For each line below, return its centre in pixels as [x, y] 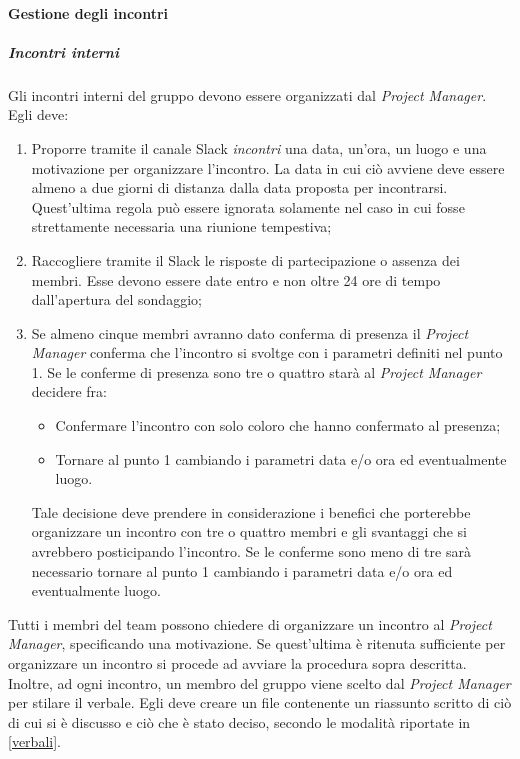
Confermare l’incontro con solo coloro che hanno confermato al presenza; [278, 425]
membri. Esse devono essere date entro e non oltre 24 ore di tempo [236, 279]
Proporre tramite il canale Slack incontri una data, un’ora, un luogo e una [259, 147]
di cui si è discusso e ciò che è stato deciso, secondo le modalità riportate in [239, 721]
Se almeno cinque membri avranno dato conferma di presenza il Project [250, 332]
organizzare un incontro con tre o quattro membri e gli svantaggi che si [249, 531]
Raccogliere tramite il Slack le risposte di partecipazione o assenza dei [245, 259]
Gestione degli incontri [88, 12]
